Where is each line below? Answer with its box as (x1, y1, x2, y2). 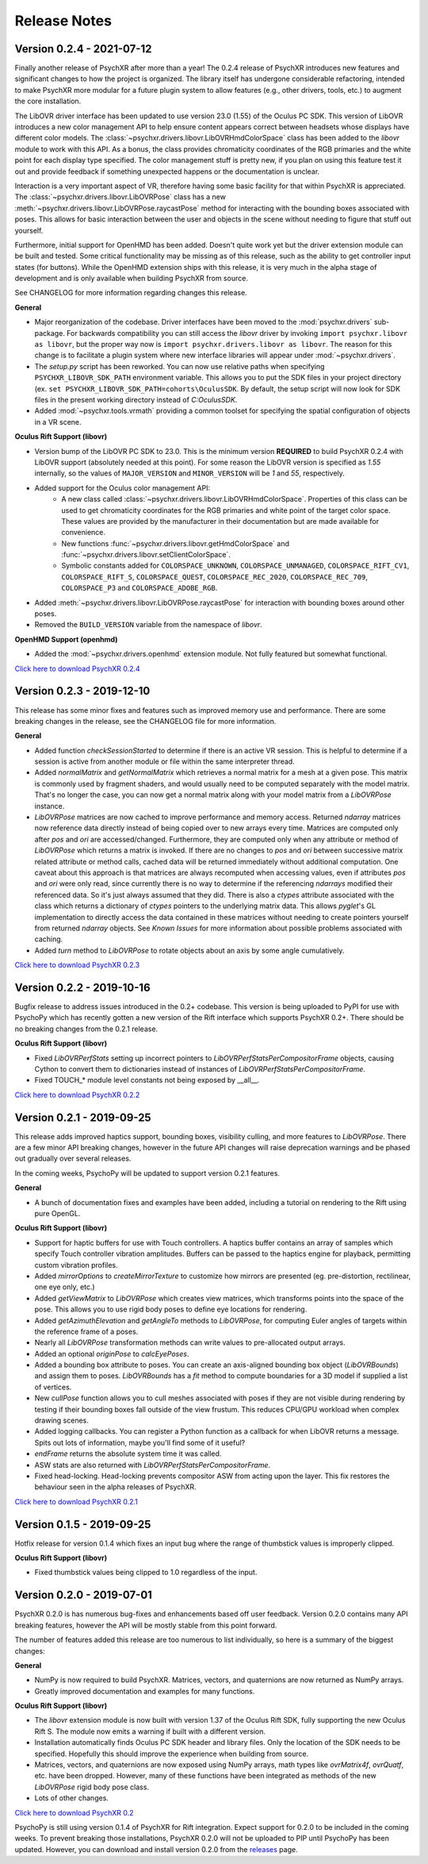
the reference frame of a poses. (34, 1327, 139, 1336)
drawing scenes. (34, 1415, 89, 1425)
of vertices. (34, 1382, 72, 1392)
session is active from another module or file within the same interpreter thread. (34, 757, 295, 766)
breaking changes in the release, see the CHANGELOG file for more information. (14, 716, 277, 726)
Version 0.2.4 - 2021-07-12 (14, 42, 152, 56)
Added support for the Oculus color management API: (34, 483, 210, 492)
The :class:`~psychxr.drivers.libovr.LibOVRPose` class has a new (14, 192, 226, 202)
